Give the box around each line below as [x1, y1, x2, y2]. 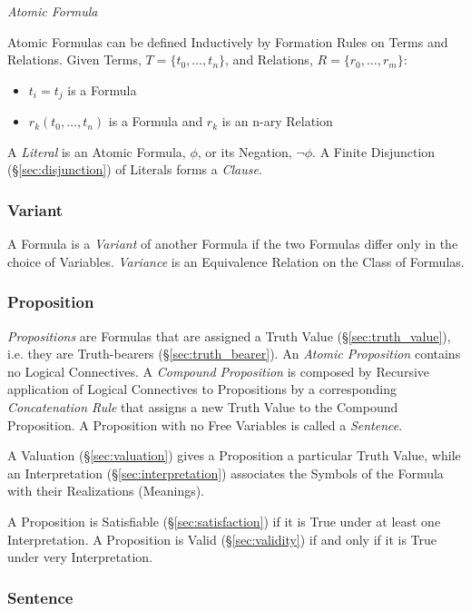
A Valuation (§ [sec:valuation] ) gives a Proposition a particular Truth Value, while [7, 446, 461, 465]
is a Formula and [108, 112, 203, 131]
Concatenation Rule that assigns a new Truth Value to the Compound [7, 398, 398, 417]
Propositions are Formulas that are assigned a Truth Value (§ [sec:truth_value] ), [7, 326, 451, 345]
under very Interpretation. [7, 547, 153, 567]
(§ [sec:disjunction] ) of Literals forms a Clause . [7, 160, 262, 179]
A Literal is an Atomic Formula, [7, 142, 186, 161]
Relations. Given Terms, [7, 50, 142, 69]
